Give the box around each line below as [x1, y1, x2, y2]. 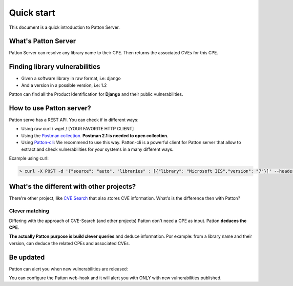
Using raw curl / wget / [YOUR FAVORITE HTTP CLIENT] [21, 126, 134, 132]
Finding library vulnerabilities [9, 62, 101, 71]
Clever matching [9, 207, 49, 214]
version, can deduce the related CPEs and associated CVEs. [9, 240, 130, 246]
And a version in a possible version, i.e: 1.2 [21, 82, 107, 88]
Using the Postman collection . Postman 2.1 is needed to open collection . [21, 132, 168, 139]
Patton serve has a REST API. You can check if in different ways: [9, 117, 139, 123]
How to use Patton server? [9, 104, 91, 112]
